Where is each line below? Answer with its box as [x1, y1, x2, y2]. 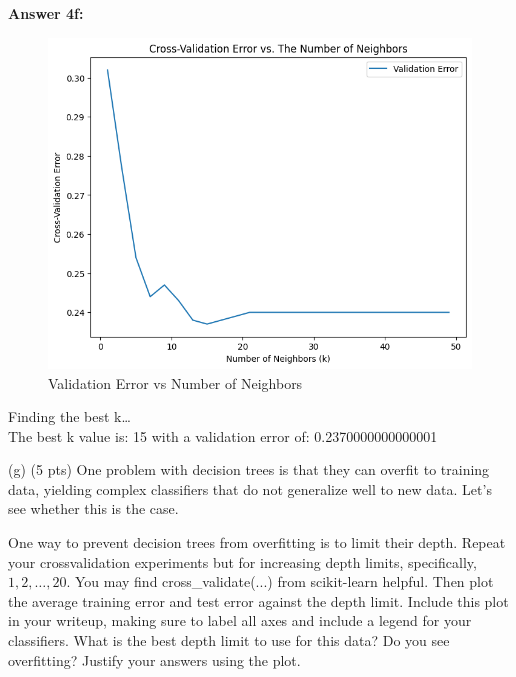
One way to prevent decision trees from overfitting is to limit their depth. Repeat [8, 532, 506, 553]
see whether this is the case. [8, 498, 179, 519]
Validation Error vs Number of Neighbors [48, 372, 303, 393]
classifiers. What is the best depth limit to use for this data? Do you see [8, 630, 450, 651]
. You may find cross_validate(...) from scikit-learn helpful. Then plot [66, 571, 494, 592]
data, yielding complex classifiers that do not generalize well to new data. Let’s [8, 478, 492, 499]
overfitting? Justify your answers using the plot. [8, 649, 301, 670]
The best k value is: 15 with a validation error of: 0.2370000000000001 [8, 425, 438, 446]
